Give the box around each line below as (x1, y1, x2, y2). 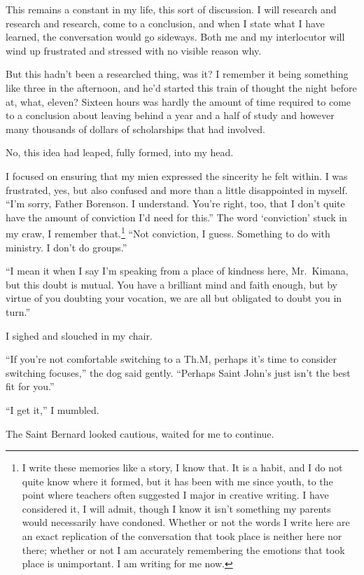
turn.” (6, 304, 31, 319)
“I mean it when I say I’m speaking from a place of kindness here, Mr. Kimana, (6, 263, 349, 278)
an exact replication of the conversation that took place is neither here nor (22, 529, 342, 543)
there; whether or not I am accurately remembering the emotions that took (22, 542, 345, 557)
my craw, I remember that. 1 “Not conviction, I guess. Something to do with (6, 224, 330, 240)
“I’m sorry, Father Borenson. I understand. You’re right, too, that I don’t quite (6, 196, 345, 211)
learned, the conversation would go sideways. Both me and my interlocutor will (6, 29, 345, 44)
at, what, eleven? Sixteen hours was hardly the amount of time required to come (6, 94, 351, 109)
